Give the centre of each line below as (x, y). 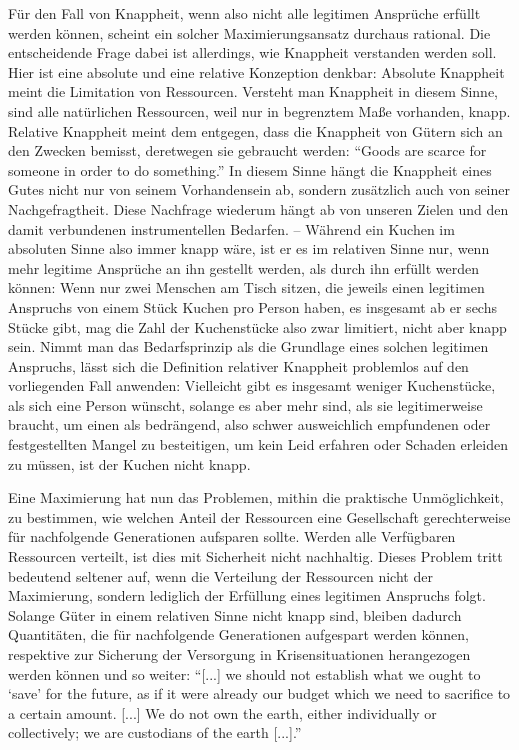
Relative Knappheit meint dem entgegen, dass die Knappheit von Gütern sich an (255, 130)
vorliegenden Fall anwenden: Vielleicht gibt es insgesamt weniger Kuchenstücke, (252, 385)
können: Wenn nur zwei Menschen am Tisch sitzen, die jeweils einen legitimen (246, 287)
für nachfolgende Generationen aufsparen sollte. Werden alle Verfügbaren (232, 536)
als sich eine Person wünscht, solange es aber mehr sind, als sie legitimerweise (245, 404)
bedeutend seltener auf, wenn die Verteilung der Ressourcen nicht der (220, 575)
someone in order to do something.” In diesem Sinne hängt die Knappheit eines (250, 169)
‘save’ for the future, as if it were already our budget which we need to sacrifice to (259, 693)
